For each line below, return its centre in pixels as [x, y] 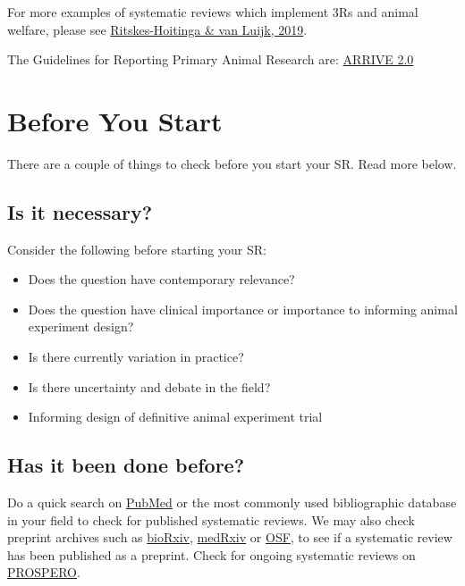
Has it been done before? [126, 465]
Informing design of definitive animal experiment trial [175, 417]
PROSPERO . [44, 572]
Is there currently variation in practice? [136, 357]
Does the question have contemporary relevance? [161, 279]
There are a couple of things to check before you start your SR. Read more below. [232, 163]
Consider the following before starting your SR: [137, 249]
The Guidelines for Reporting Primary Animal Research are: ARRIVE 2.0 [211, 59]
